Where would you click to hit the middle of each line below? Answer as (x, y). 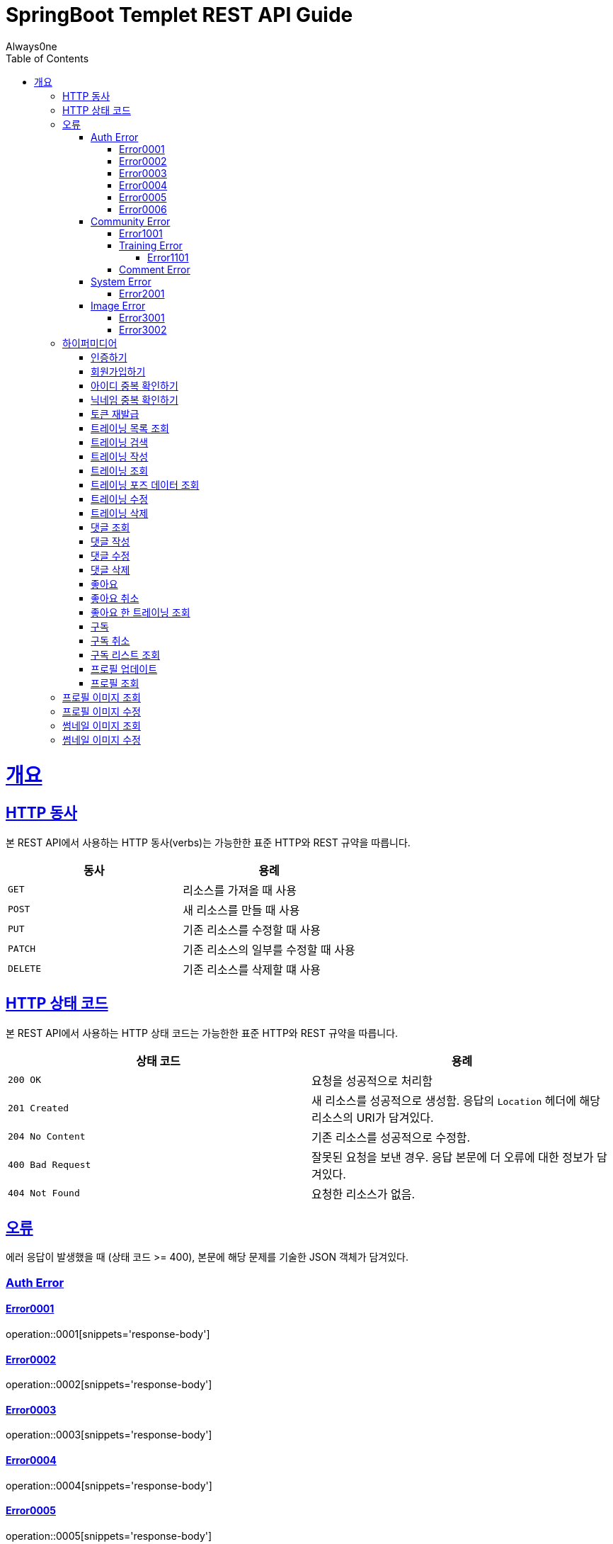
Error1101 (168, 257)
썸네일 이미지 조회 (102, 725)
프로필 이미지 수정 (102, 711)
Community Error (131, 221)
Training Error (151, 245)
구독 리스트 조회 (126, 654)
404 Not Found (44, 1193)
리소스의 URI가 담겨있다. (373, 1117)
